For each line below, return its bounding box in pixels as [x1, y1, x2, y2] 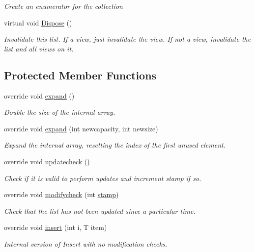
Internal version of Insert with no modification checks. [4, 238, 167, 249]
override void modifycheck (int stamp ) [4, 189, 119, 200]
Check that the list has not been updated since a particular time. [4, 205, 196, 216]
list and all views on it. [4, 43, 74, 53]
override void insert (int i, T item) [4, 222, 107, 232]
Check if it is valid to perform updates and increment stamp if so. [4, 173, 201, 183]
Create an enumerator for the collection [4, 1, 123, 11]
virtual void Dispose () [4, 17, 72, 27]
